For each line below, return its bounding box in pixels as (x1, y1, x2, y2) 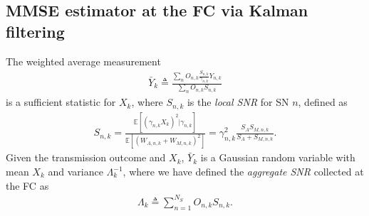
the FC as (6, 178, 49, 193)
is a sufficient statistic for (6, 94, 116, 109)
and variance (48, 164, 103, 178)
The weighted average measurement (6, 53, 161, 68)
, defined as (298, 94, 348, 109)
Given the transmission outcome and (6, 150, 166, 165)
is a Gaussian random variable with (200, 150, 355, 165)
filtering (6, 20, 65, 42)
